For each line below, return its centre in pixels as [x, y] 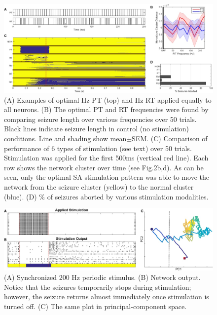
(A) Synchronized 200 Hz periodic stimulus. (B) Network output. [102, 277]
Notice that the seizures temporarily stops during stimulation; [98, 287]
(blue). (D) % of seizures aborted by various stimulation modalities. [106, 196]
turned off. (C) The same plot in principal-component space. [95, 306]
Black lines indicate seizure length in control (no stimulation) [97, 129]
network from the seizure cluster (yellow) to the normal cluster [99, 187]
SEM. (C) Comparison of [170, 138]
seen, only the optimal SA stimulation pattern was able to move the [107, 177]
